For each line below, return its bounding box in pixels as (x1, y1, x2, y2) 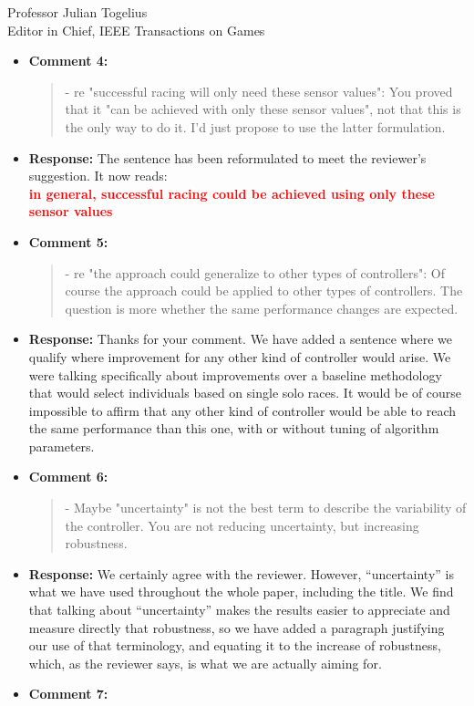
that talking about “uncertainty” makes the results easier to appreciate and (28, 600, 450, 619)
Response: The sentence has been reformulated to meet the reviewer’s (28, 148, 427, 167)
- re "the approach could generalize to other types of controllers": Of (65, 263, 446, 282)
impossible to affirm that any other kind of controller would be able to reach (28, 400, 456, 420)
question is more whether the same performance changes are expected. (65, 298, 459, 317)
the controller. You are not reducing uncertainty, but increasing (65, 515, 419, 535)
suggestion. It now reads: (28, 166, 168, 185)
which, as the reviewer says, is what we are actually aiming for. (28, 653, 382, 672)
